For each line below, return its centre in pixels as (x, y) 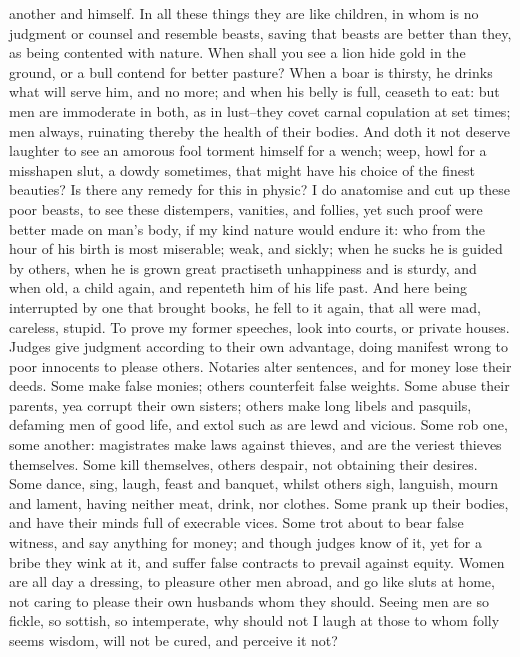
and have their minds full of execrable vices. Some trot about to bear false (236, 522)
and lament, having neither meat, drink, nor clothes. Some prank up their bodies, (259, 502)
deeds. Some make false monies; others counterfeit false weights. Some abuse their (259, 385)
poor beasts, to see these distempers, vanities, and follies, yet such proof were (246, 208)
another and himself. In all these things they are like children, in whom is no (244, 13)
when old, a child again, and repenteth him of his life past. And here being (238, 287)
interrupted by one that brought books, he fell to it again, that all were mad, (245, 306)
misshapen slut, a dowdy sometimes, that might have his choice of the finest (242, 169)
